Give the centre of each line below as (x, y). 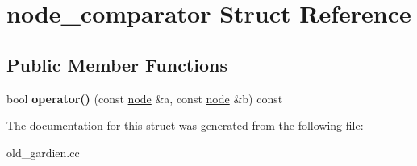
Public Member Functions (117, 64)
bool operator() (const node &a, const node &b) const (145, 98)
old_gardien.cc (43, 152)
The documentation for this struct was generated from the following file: (185, 125)
